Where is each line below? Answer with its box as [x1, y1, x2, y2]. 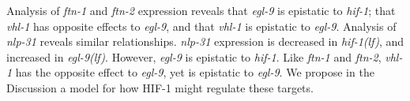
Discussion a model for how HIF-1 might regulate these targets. [6, 79, 314, 95]
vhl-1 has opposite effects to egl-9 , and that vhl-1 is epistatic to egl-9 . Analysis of [6, 17, 397, 34]
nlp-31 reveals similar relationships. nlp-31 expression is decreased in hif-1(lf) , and [6, 33, 404, 50]
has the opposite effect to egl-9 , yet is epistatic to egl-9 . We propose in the [15, 64, 374, 80]
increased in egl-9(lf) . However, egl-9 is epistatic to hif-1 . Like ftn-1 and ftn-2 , [6, 48, 382, 65]
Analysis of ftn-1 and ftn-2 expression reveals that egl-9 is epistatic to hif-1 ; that [6, 2, 396, 18]
